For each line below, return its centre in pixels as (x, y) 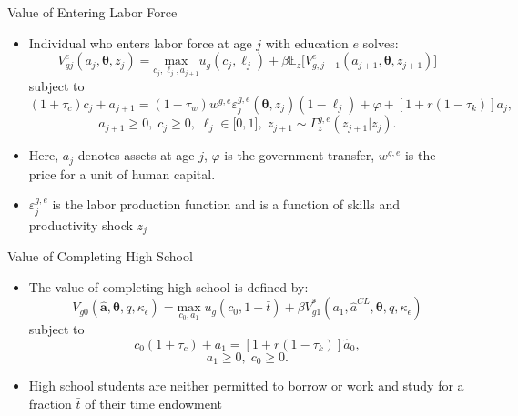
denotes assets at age (136, 155)
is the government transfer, (300, 155)
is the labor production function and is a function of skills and (226, 204)
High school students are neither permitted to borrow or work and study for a (246, 386)
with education (307, 42)
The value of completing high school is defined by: (168, 286)
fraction (50, 404)
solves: (381, 42)
